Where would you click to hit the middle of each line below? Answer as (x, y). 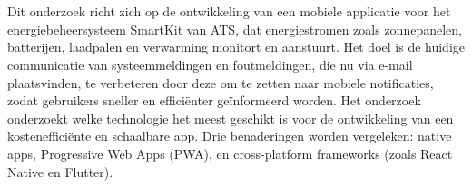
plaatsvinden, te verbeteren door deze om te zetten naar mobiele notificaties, (221, 82)
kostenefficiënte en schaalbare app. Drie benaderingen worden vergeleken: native (230, 136)
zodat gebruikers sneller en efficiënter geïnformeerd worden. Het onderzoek (214, 100)
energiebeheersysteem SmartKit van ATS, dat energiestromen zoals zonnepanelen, (235, 29)
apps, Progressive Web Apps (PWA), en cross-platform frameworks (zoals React (230, 153)
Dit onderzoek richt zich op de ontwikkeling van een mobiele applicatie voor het (229, 11)
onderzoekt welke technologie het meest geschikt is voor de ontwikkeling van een (231, 118)
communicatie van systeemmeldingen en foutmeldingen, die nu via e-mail (210, 64)
